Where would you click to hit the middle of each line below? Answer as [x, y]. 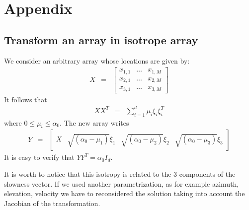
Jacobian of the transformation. [52, 203]
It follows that [26, 99]
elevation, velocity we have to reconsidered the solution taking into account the [124, 193]
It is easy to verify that [39, 157]
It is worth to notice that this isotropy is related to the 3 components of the [120, 174]
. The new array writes [94, 122]
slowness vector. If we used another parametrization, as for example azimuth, [122, 183]
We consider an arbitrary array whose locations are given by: [97, 60]
